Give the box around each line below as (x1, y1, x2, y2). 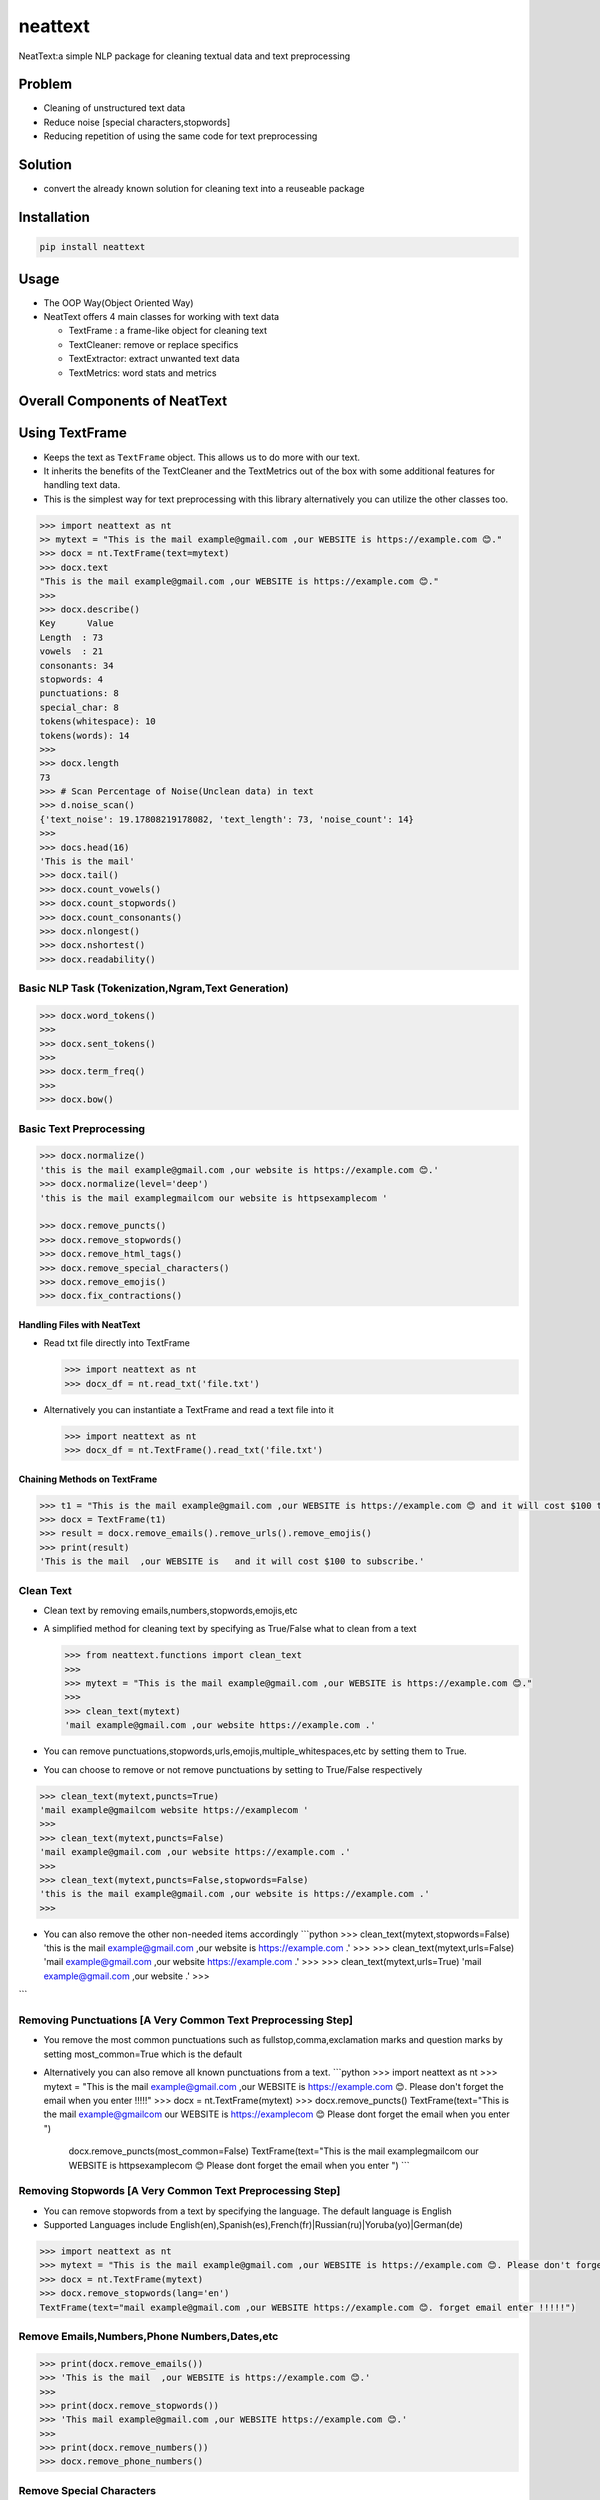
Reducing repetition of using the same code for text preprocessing (43, 130, 318, 142)
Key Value (39, 618, 114, 629)
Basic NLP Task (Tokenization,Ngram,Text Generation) (18, 981, 289, 995)
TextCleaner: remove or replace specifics (68, 338, 239, 350)
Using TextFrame (18, 425, 127, 442)
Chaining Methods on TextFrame (18, 1473, 158, 1485)
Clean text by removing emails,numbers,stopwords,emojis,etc (43, 1604, 298, 1616)
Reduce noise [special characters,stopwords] (43, 116, 231, 128)
